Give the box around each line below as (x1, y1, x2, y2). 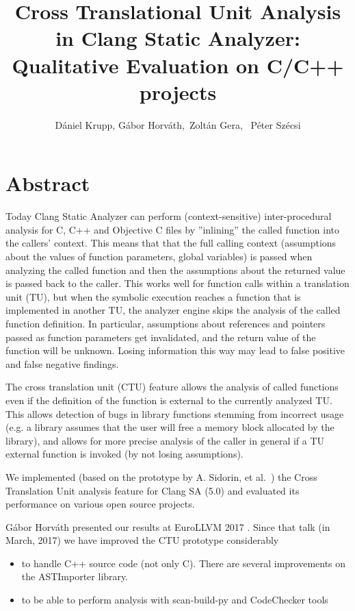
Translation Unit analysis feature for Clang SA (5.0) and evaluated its (5, 483, 300, 497)
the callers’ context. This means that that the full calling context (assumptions (5, 236, 337, 250)
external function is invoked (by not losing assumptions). (5, 447, 244, 461)
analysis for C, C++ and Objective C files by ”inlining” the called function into (5, 222, 339, 236)
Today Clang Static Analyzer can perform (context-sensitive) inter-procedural (5, 209, 332, 223)
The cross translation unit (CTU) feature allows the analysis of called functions (5, 379, 339, 394)
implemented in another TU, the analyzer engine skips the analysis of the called (5, 303, 341, 317)
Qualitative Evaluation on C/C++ (12, 51, 344, 79)
